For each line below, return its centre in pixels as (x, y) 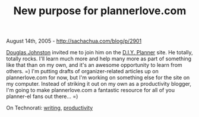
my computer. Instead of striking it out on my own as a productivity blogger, (99, 84)
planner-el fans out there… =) (42, 96)
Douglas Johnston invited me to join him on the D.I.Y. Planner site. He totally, (99, 53)
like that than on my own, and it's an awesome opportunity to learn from (94, 65)
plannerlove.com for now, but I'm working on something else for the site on (98, 77)
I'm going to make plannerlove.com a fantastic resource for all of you (91, 90)
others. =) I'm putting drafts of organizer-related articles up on (83, 71)
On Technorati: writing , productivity (50, 108)
